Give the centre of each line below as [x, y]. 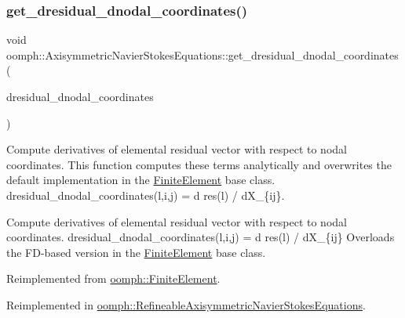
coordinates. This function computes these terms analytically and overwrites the [199, 164]
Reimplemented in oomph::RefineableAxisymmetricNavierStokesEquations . [186, 304]
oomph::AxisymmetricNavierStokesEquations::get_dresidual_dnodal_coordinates [202, 54]
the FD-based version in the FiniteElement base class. [136, 252]
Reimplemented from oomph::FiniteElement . [113, 278]
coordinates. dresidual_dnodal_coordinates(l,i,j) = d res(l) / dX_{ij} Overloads [201, 237]
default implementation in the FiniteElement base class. [141, 180]
